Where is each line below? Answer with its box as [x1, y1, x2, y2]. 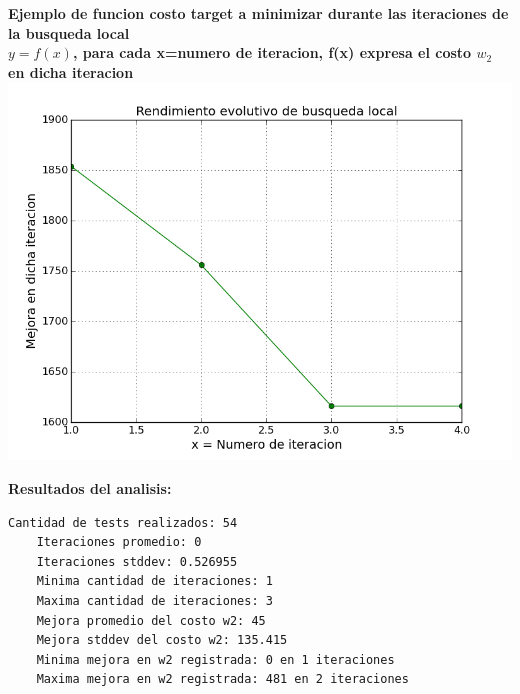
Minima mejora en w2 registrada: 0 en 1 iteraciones [36, 652, 395, 667]
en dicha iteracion [8, 61, 134, 82]
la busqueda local [8, 22, 130, 43]
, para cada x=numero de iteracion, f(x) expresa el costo [72, 42, 472, 63]
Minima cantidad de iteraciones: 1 [36, 574, 273, 589]
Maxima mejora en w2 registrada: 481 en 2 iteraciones [36, 672, 409, 687]
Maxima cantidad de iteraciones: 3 [36, 593, 273, 608]
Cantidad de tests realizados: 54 [8, 515, 238, 530]
